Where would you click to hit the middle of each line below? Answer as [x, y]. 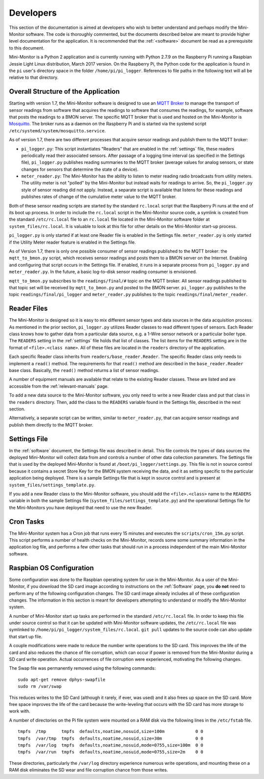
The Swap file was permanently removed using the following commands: [82, 668]
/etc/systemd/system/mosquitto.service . [57, 130]
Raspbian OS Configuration [51, 568]
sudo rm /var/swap [40, 687]
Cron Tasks [27, 521]
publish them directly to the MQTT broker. [51, 425]
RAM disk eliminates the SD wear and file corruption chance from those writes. [88, 770]
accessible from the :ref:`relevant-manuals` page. [59, 386]
